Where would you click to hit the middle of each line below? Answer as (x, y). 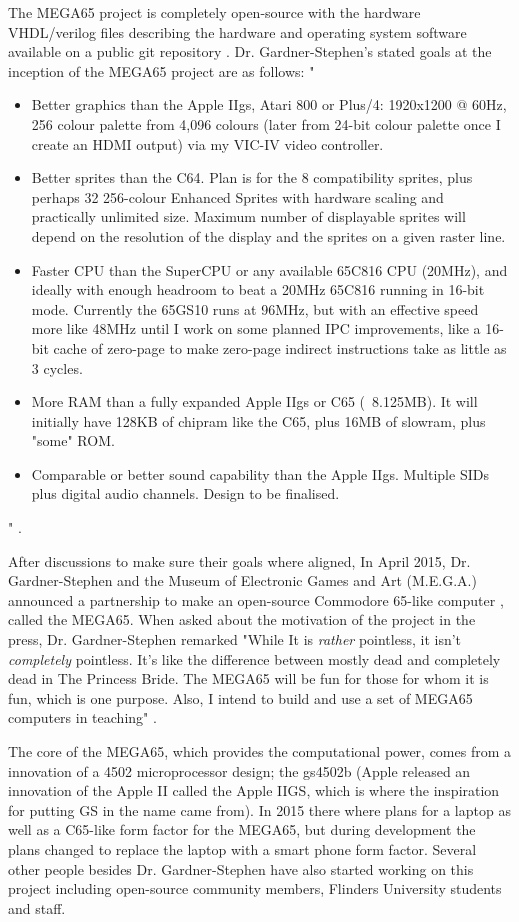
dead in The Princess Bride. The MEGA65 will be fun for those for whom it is (248, 678)
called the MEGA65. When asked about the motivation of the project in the (242, 619)
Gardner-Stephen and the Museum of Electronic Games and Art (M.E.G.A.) (242, 580)
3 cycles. (57, 367)
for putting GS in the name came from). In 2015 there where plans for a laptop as (259, 809)
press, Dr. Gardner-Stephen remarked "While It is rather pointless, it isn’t (235, 639)
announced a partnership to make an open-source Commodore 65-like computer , (256, 599)
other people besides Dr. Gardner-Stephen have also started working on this (241, 868)
